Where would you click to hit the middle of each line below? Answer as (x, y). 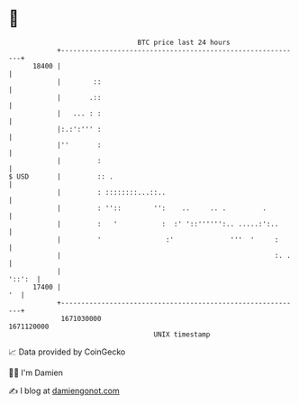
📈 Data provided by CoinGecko (67, 352)
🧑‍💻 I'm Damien (36, 373)
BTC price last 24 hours (184, 42)
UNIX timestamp (182, 334)
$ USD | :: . (61, 176)
